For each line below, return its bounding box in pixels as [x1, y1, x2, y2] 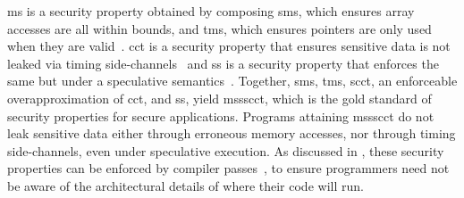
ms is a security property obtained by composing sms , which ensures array [7, 2, 415, 20]
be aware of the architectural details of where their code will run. [7, 176, 364, 194]
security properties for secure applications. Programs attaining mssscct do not [7, 106, 434, 125]
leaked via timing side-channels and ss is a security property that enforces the [7, 54, 439, 72]
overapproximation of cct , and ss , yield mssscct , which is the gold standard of [7, 88, 432, 107]
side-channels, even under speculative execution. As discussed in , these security [7, 141, 444, 160]
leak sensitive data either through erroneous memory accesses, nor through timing [7, 124, 456, 143]
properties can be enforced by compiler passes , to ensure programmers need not [7, 159, 450, 177]
